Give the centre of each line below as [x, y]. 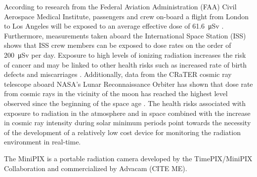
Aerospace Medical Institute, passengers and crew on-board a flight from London [127, 16]
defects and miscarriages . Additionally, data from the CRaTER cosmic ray [118, 74]
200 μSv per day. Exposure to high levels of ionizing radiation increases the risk [125, 54]
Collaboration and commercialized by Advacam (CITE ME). [96, 168]
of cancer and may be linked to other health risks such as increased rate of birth [125, 64]
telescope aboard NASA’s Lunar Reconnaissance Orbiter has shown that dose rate [128, 84]
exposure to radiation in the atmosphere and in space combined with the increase [127, 113]
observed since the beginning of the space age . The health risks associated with [125, 103]
